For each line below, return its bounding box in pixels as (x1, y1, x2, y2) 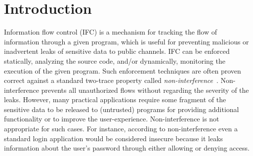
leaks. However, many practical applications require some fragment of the (4, 94, 226, 105)
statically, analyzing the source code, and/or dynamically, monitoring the (4, 55, 225, 66)
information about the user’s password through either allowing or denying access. (4, 143, 250, 153)
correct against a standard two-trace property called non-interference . (4, 75, 218, 85)
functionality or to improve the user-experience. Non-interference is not (4, 114, 219, 124)
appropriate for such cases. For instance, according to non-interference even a (4, 123, 238, 134)
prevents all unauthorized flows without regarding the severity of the (41, 84, 249, 95)
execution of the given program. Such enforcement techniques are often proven (4, 65, 241, 76)
